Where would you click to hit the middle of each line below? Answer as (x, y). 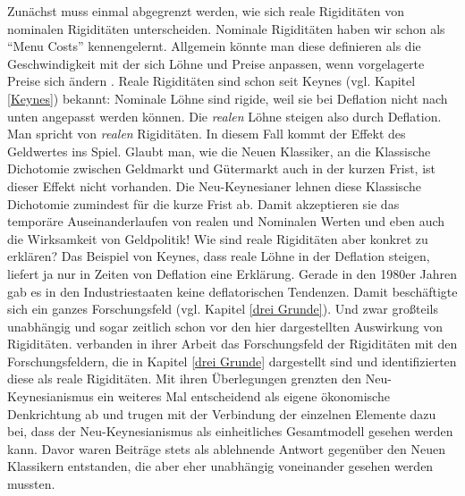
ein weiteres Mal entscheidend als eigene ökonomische (244, 396)
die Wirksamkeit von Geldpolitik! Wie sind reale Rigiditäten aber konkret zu (218, 238)
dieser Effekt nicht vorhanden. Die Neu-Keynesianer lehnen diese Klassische (214, 185)
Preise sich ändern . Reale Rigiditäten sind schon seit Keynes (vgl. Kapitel (211, 81)
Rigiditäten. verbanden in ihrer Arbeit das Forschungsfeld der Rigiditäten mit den (232, 344)
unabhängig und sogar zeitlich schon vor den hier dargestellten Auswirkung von (225, 326)
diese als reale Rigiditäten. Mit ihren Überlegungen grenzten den (185, 378)
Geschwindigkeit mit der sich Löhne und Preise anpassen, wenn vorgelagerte (216, 63)
